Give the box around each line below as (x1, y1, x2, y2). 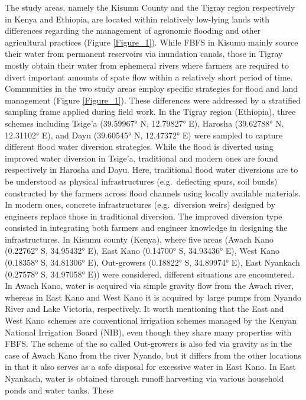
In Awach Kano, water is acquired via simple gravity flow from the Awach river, (5, 279, 294, 292)
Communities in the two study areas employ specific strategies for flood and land (5, 82, 298, 95)
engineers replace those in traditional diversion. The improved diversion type (5, 209, 282, 222)
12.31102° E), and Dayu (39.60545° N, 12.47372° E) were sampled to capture (5, 128, 283, 141)
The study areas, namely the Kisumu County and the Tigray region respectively (5, 1, 295, 13)
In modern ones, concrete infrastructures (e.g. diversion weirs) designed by (5, 198, 276, 211)
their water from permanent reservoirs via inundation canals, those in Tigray (5, 47, 283, 60)
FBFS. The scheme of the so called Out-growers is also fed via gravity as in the (5, 337, 292, 350)
